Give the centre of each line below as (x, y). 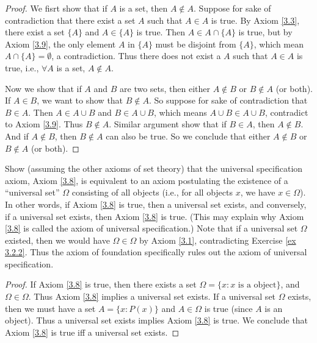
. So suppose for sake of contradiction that (228, 100)
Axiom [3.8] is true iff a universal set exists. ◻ (92, 332)
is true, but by (265, 32)
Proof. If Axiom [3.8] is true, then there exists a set (101, 284)
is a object (257, 285)
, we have (258, 192)
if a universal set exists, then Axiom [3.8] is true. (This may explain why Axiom (155, 216)
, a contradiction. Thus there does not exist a (136, 56)
